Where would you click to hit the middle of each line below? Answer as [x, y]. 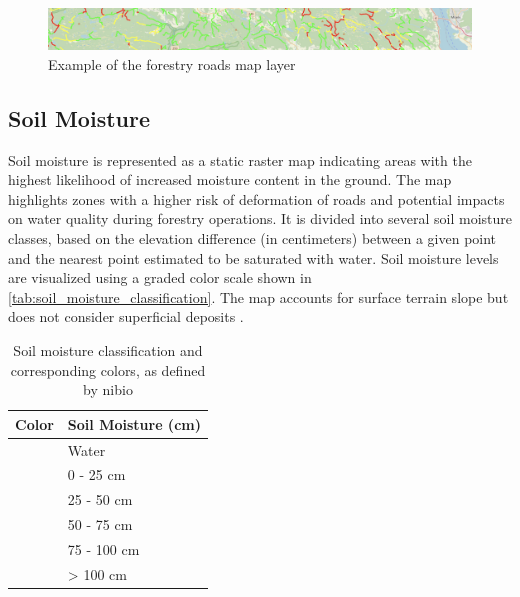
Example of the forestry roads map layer [172, 63]
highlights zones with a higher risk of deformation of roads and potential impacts [256, 198]
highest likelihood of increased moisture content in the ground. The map [230, 179]
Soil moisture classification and [108, 349]
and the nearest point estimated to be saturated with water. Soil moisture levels [253, 257]
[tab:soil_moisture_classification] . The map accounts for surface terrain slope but [258, 296]
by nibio [108, 389]
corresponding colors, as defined [108, 369]
